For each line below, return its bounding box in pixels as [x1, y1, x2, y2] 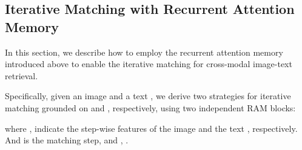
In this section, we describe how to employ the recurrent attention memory [5, 45, 283, 58]
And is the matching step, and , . [5, 134, 129, 146]
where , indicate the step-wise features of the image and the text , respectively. [5, 122, 298, 134]
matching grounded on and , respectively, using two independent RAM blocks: [5, 101, 296, 114]
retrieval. [5, 69, 38, 82]
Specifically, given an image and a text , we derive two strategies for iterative [5, 90, 291, 102]
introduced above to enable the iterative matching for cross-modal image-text [5, 57, 292, 70]
